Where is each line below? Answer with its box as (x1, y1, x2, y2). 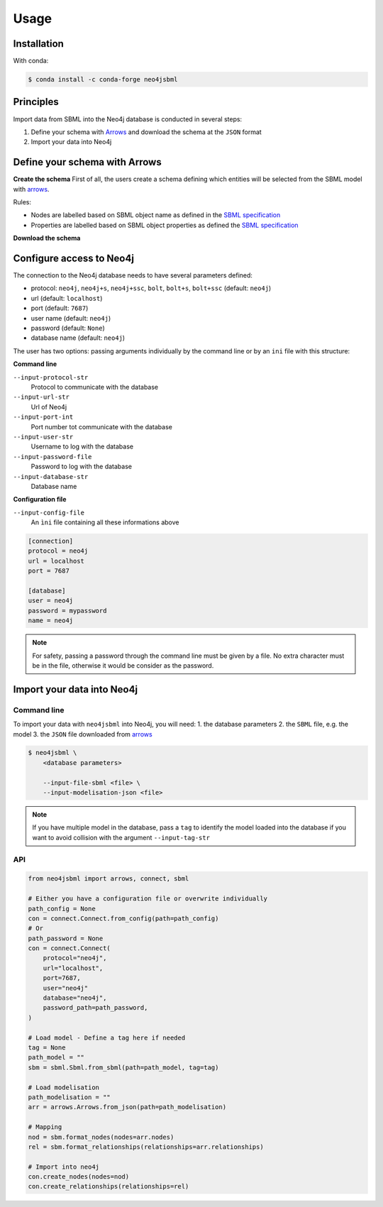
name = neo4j (28, 617, 74, 624)
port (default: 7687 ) (30, 304, 89, 312)
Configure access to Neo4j (13, 253, 135, 264)
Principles (13, 96, 60, 108)
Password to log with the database (30, 462, 133, 471)
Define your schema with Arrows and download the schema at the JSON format (30, 128, 262, 136)
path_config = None (28, 905, 96, 913)
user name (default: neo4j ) (30, 314, 111, 322)
